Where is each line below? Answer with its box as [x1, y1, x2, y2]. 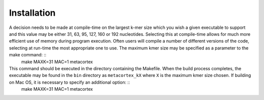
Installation [9, 7, 56, 18]
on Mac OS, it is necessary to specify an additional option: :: [9, 79, 131, 85]
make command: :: [9, 52, 46, 58]
